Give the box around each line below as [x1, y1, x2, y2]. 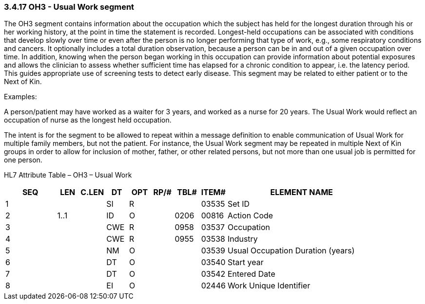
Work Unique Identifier [227, 281, 310, 291]
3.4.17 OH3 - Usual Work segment [4, 2, 135, 12]
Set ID [227, 199, 250, 209]
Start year [227, 257, 264, 268]
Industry [227, 234, 258, 244]
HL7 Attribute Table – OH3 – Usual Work [4, 171, 132, 179]
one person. [4, 156, 42, 164]
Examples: [4, 92, 37, 101]
